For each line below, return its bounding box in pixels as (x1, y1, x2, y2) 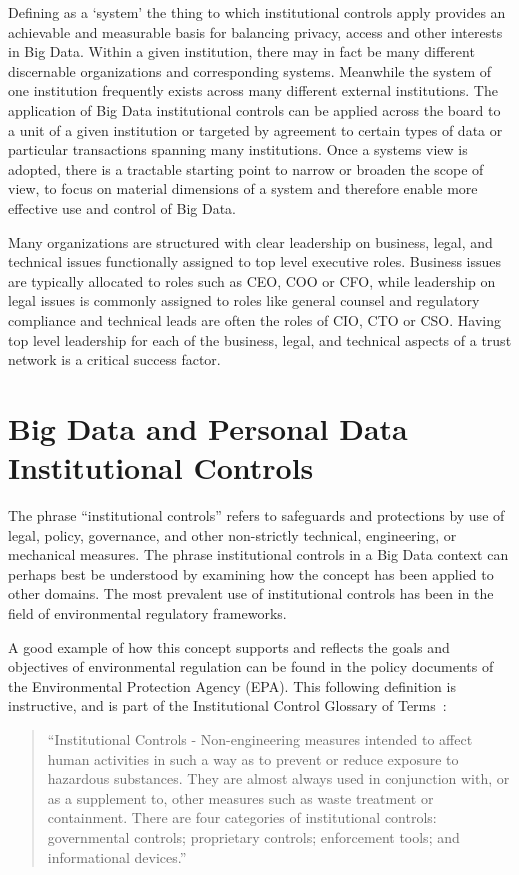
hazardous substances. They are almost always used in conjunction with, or (47, 768, 510, 789)
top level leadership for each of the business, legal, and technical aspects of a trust (8, 329, 512, 350)
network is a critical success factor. (8, 349, 221, 370)
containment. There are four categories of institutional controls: (47, 807, 437, 828)
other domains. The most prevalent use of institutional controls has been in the (8, 583, 494, 604)
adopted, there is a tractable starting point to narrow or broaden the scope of (8, 158, 484, 179)
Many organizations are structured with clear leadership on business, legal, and (8, 231, 493, 252)
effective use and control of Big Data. (8, 197, 236, 218)
